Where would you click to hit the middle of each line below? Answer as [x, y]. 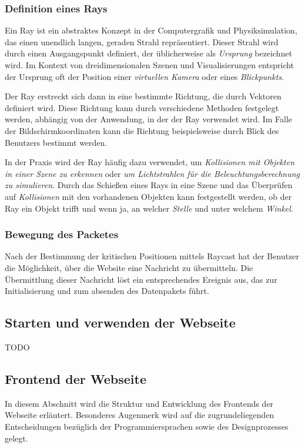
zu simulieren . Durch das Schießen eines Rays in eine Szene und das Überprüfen [149, 185]
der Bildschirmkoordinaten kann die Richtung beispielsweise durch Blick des [142, 130]
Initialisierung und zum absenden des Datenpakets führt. [107, 291]
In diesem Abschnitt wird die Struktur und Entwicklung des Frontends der [139, 403]
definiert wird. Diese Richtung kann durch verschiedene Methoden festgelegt [142, 107]
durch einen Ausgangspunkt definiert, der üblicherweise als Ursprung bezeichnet [149, 53]
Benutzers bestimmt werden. [56, 142]
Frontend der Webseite [76, 378]
